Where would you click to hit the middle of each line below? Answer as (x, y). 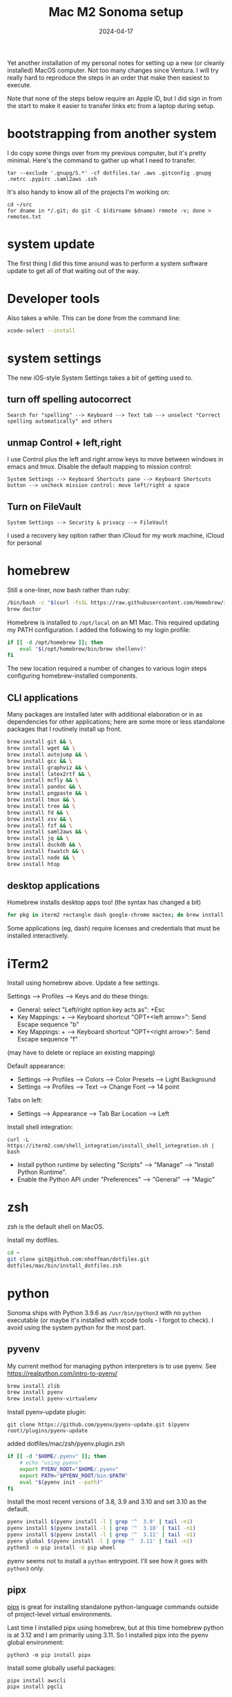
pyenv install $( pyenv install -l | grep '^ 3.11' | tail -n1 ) (101, 1535)
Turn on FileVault (44, 507)
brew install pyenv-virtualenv (52, 1399)
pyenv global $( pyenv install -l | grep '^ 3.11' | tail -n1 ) (100, 1541)
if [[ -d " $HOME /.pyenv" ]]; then (57, 1457)
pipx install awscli (37, 1680)
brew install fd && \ (38, 812)
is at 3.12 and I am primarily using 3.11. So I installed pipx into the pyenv (108, 1635)
